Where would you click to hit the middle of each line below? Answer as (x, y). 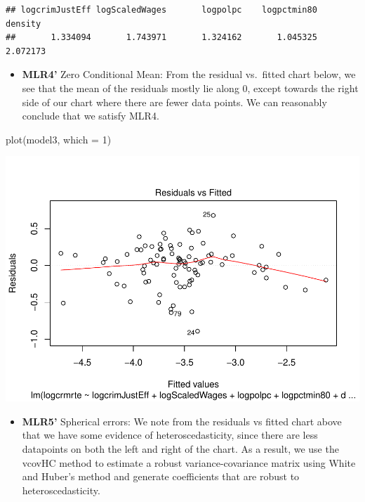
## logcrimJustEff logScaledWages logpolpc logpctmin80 (161, 10)
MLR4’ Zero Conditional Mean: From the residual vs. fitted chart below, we (189, 74)
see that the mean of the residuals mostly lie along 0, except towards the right (190, 88)
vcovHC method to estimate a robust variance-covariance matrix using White (189, 462)
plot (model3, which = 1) (59, 139)
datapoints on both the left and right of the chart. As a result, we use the (180, 449)
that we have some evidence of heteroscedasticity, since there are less (170, 435)
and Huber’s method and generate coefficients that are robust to (161, 476)
